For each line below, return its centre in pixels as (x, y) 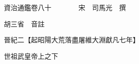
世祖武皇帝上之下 (31, 56)
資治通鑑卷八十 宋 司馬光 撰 (65, 7)
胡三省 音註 (24, 23)
